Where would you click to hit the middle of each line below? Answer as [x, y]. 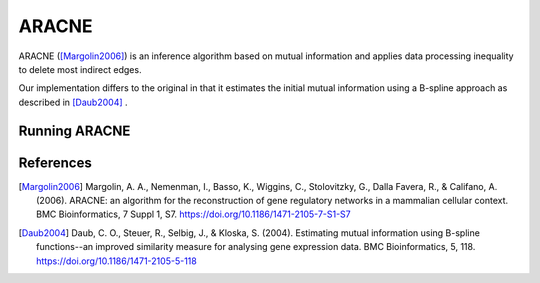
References [55, 162]
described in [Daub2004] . [73, 102]
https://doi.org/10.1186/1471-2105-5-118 [116, 261]
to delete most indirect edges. [80, 69]
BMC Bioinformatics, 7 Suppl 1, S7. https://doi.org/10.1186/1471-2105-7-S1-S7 [194, 214]
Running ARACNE [74, 130]
